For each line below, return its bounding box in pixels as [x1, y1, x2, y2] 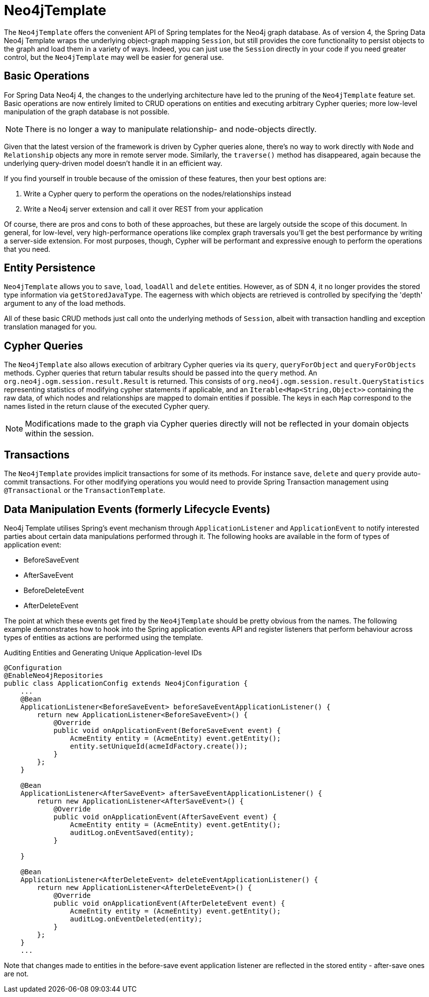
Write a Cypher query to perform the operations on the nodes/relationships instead [24, 189, 291, 198]
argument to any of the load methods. [4, 299, 126, 308]
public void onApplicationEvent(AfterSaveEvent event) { [53, 812, 277, 821]
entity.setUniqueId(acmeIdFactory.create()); [70, 742, 248, 750]
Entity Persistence [4, 262, 96, 274]
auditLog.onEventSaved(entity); [70, 828, 194, 836]
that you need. [4, 244, 50, 253]
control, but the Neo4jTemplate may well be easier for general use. [4, 53, 224, 61]
